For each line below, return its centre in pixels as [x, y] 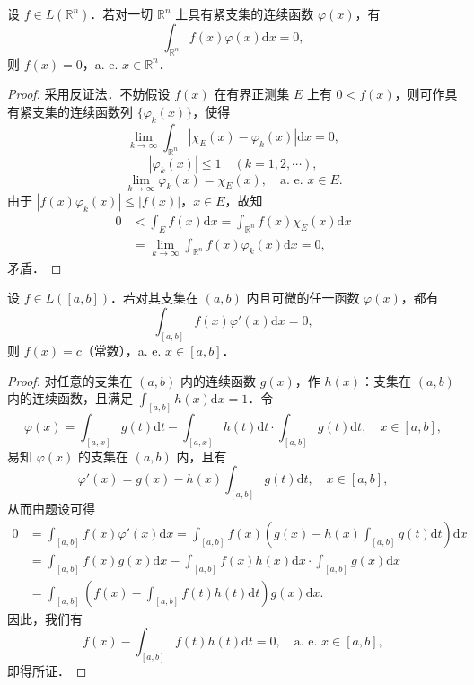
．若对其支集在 [154, 298]
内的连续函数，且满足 [70, 398]
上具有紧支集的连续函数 [245, 13]
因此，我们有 [45, 618]
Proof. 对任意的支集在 [70, 380]
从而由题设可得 [51, 509]
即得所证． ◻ [47, 671]
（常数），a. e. [121, 350]
